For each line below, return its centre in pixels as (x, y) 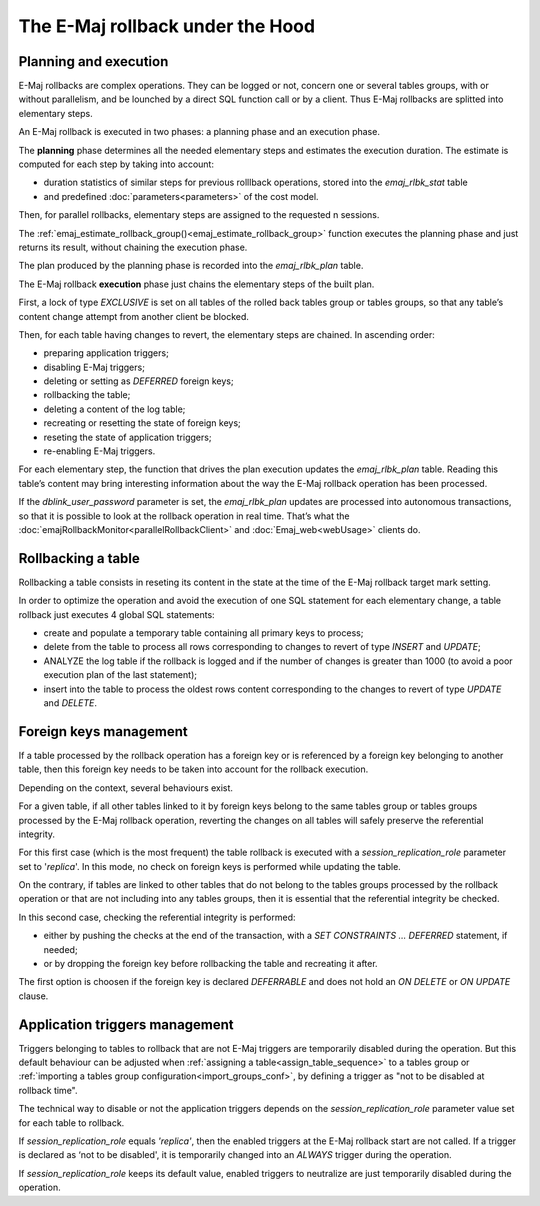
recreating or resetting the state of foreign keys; (142, 423)
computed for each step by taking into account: (116, 164)
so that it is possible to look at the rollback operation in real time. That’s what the (184, 516)
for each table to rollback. (71, 1122)
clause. (33, 996)
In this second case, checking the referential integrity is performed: (157, 917)
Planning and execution (93, 61)
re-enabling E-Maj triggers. (99, 451)
